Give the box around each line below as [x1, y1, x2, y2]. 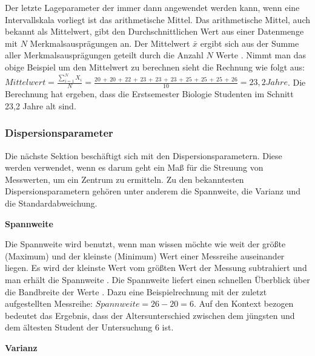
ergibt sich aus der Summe [200, 36, 299, 49]
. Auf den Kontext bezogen [193, 297, 294, 310]
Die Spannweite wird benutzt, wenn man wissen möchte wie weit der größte [5, 238, 286, 250]
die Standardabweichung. [5, 197, 98, 209]
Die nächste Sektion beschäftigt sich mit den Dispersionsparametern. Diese [5, 149, 282, 162]
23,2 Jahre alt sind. [5, 99, 76, 112]
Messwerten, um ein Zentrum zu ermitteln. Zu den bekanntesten [5, 173, 244, 185]
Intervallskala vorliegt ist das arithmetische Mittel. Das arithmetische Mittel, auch [5, 13, 311, 26]
